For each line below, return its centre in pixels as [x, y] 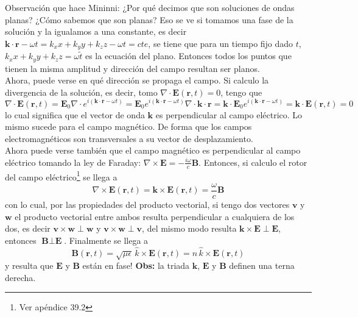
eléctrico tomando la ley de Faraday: [73, 162]
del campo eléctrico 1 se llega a [61, 176]
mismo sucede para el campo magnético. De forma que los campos [128, 126]
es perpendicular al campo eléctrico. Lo [229, 114]
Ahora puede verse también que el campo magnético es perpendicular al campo [153, 150]
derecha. [20, 277]
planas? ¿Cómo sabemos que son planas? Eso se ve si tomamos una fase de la [149, 19]
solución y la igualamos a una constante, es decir [96, 31]
